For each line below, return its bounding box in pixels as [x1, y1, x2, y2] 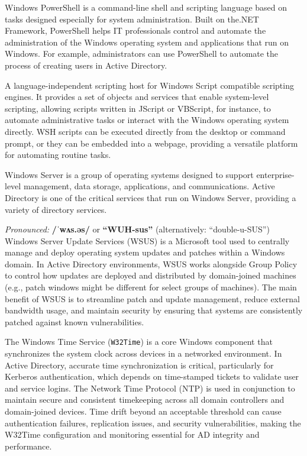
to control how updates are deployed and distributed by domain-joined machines [5, 269, 296, 282]
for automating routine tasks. [5, 148, 111, 161]
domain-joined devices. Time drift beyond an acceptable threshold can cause [5, 405, 282, 418]
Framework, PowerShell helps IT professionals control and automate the [5, 24, 266, 37]
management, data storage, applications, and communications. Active [23, 180, 275, 192]
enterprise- [256, 168, 295, 180]
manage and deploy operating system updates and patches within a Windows [5, 246, 285, 258]
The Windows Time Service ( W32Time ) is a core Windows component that [5, 335, 273, 348]
